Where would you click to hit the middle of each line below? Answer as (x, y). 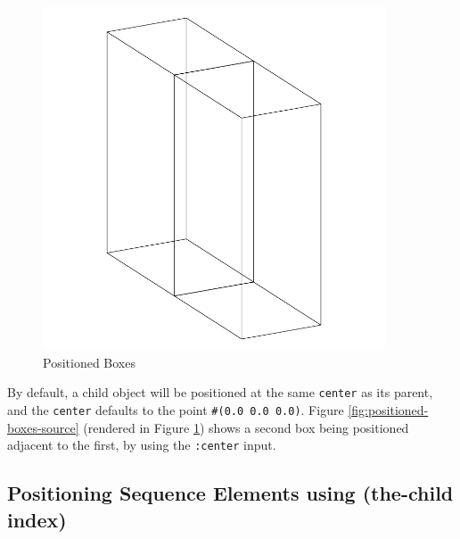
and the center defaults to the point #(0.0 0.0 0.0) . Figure (176, 409)
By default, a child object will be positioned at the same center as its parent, (220, 392)
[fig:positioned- (388, 409)
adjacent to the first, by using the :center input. (142, 445)
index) (37, 519)
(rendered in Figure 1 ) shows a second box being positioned (246, 427)
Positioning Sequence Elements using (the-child (230, 493)
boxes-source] (43, 427)
